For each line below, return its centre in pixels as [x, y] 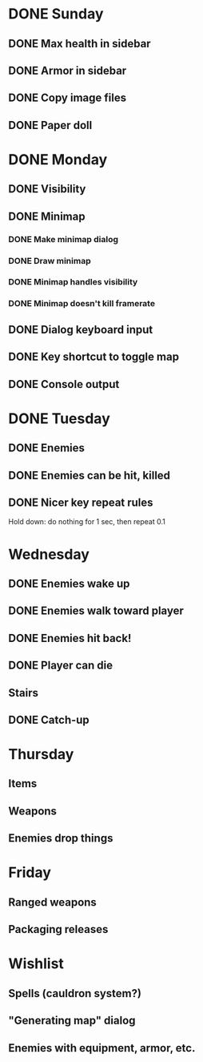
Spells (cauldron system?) [75, 993]
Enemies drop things [61, 838]
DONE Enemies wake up [69, 583]
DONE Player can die [61, 666]
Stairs [23, 693]
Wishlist [36, 964]
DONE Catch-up [49, 719]
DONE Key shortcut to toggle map [94, 357]
